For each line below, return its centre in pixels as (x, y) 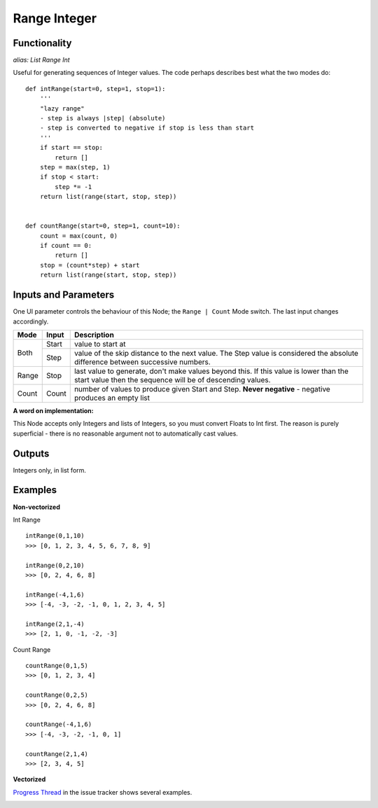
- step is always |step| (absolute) (103, 118)
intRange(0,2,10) (55, 565)
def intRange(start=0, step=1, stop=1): (96, 89)
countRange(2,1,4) (57, 754)
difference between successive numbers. (142, 362)
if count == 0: (66, 246)
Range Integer (55, 18)
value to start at (100, 344)
